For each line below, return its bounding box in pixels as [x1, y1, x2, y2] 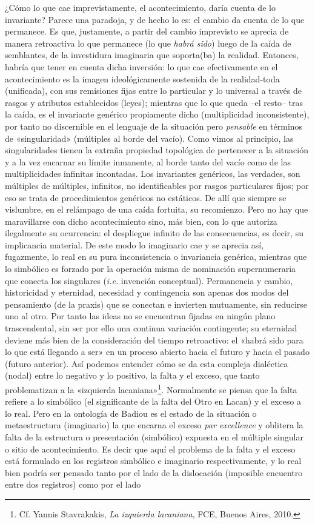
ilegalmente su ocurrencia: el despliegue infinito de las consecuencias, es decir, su [5, 227, 303, 239]
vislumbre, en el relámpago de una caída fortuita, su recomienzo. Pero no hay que [5, 203, 308, 216]
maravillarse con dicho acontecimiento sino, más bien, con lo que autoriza [5, 214, 277, 227]
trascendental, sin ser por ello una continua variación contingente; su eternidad [5, 322, 297, 334]
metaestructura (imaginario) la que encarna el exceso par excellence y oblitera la [5, 419, 303, 431]
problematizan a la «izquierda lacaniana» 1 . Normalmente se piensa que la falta [5, 382, 297, 396]
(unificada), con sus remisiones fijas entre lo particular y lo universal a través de [5, 84, 302, 97]
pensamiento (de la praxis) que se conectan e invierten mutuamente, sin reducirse [5, 297, 308, 310]
